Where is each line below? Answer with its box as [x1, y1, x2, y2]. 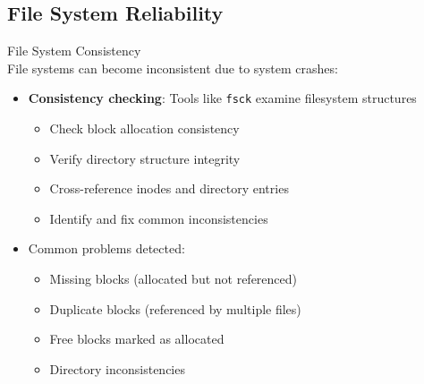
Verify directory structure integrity [49, 149, 241, 167]
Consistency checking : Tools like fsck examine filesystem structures [28, 89, 417, 107]
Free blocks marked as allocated [49, 329, 225, 348]
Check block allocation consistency [49, 119, 240, 138]
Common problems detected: [28, 239, 185, 258]
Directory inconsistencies [49, 359, 185, 378]
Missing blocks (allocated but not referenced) [49, 269, 298, 288]
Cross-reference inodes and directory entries [49, 179, 289, 198]
